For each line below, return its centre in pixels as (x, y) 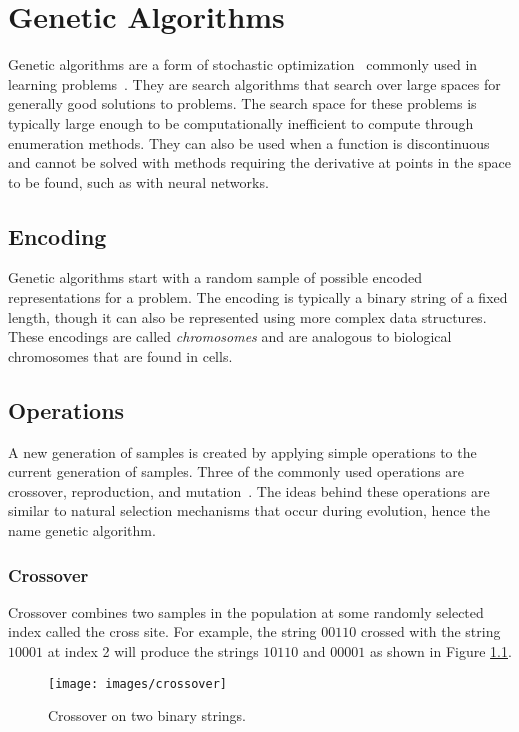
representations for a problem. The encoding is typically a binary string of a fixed (258, 297)
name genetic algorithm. (82, 530)
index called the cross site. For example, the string (162, 631)
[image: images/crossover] (137, 683)
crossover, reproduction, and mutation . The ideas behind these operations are (249, 490)
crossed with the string (430, 631)
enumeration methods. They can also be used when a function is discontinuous (249, 142)
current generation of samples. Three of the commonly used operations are (236, 471)
